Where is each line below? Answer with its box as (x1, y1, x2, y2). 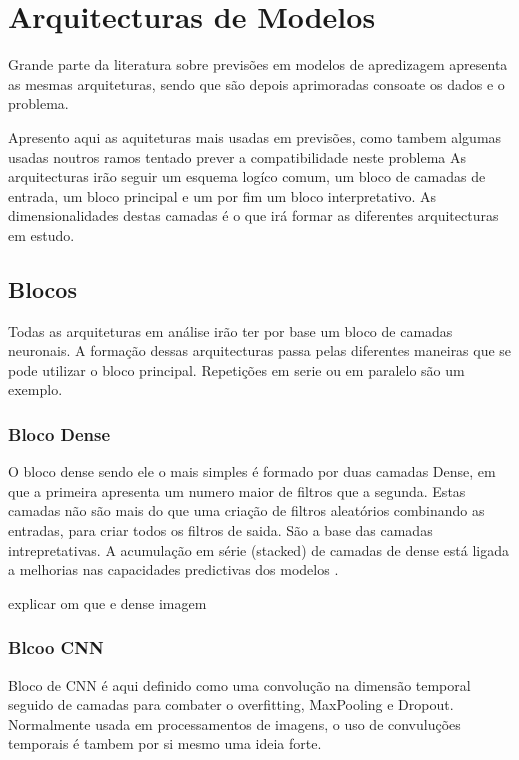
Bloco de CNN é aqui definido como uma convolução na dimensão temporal (8, 674, 471, 695)
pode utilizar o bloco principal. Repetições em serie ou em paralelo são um (8, 359, 465, 380)
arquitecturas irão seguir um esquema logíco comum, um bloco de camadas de (8, 166, 486, 187)
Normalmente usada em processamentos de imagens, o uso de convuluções (8, 713, 461, 734)
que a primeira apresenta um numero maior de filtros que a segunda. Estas (8, 480, 466, 501)
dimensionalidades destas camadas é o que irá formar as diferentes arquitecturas (8, 205, 499, 226)
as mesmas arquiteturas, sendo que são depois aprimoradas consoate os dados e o (8, 73, 505, 94)
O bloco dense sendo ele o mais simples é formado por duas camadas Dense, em (8, 461, 496, 482)
